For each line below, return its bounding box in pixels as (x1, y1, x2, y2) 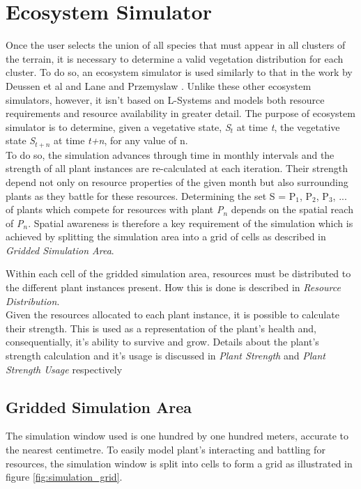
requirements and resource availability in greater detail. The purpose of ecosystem (6, 106, 355, 121)
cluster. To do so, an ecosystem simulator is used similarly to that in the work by (6, 65, 353, 79)
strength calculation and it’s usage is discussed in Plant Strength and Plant (6, 348, 325, 363)
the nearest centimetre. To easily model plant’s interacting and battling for (6, 442, 325, 457)
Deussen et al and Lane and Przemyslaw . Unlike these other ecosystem (6, 78, 312, 93)
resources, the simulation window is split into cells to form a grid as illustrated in (6, 456, 353, 470)
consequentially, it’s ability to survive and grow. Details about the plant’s (6, 334, 319, 349)
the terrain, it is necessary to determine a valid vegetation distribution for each (6, 51, 344, 65)
